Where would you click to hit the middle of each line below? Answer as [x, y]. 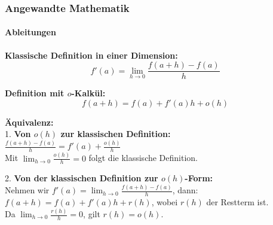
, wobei [165, 202]
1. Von [18, 134]
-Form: [199, 178]
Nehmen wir [27, 190]
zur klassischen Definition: [116, 134]
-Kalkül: [88, 93]
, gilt [92, 214]
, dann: [185, 190]
